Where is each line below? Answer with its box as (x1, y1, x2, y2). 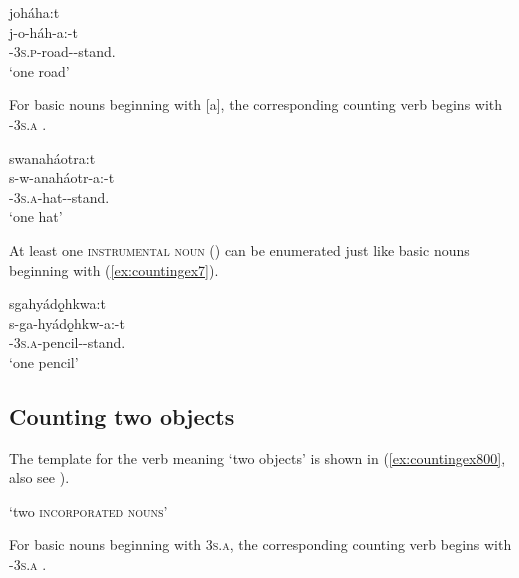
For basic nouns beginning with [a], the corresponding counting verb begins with (9, 94, 503, 115)
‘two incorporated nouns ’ (9, 500, 168, 521)
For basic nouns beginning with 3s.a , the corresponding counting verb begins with (9, 534, 512, 555)
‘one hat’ (9, 206, 63, 227)
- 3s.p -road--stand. (9, 41, 116, 62)
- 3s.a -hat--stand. (9, 186, 110, 207)
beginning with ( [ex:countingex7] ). (9, 259, 219, 280)
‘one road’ (9, 60, 70, 81)
